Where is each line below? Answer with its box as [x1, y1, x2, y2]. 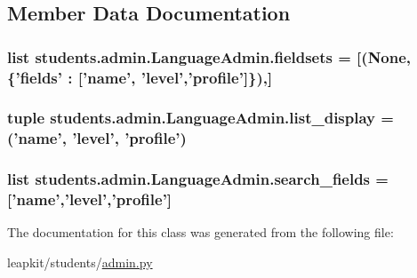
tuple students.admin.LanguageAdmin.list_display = [7, 107, 394, 129]
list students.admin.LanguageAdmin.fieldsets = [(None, [7, 45, 412, 68]
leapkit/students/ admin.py [7, 253, 153, 272]
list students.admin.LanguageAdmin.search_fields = [7, 168, 389, 190]
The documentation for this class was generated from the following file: [7, 223, 394, 242]
